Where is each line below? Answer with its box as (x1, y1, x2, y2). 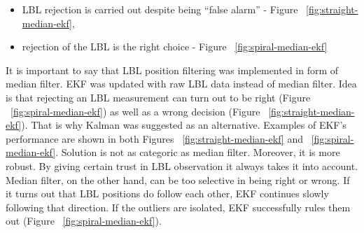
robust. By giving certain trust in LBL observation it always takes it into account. (6, 158, 358, 173)
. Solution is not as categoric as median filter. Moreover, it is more (55, 145, 340, 160)
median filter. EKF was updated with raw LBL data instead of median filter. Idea (6, 76, 357, 91)
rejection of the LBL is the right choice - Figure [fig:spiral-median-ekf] (22, 39, 328, 54)
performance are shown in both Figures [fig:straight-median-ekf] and (6, 131, 303, 146)
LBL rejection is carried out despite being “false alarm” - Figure (22, 2, 298, 16)
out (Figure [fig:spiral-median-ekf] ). (6, 213, 162, 228)
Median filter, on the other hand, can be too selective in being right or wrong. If (6, 172, 350, 187)
